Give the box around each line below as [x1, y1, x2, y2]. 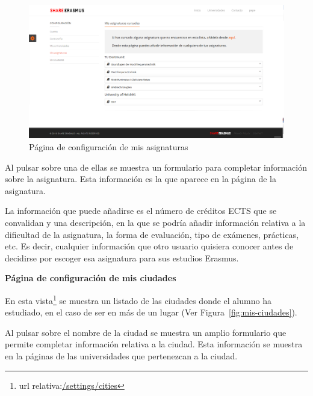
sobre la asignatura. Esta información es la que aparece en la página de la [5, 172, 276, 185]
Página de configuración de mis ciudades [5, 272, 176, 284]
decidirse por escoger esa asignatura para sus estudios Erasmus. [5, 251, 239, 264]
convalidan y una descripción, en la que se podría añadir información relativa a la [5, 216, 306, 228]
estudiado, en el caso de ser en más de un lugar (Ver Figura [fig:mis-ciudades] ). [5, 306, 297, 318]
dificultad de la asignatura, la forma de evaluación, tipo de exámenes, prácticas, [5, 228, 299, 240]
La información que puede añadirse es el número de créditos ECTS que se [5, 204, 277, 217]
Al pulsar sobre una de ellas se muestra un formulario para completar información [5, 160, 307, 173]
